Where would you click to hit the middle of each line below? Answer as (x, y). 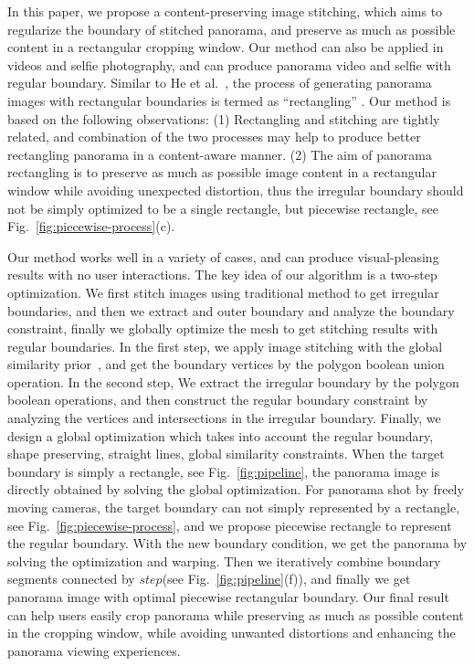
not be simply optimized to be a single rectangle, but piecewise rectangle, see (223, 208)
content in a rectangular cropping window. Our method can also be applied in (226, 47)
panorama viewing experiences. (94, 650)
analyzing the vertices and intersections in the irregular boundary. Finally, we (224, 418)
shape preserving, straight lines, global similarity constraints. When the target (226, 454)
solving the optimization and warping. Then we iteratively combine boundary (224, 560)
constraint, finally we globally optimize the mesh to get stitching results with (223, 328)
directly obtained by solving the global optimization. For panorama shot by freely (236, 489)
